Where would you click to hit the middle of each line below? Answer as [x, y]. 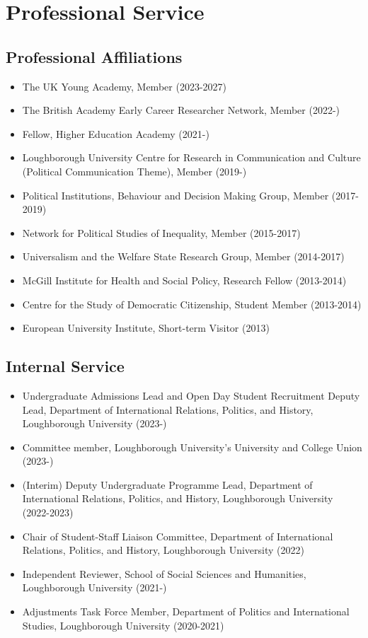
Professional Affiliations [94, 56]
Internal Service [65, 366]
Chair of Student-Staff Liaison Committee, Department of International [178, 536]
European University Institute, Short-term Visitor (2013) [146, 328]
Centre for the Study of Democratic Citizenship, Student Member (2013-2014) [192, 304]
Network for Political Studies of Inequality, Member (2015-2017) [161, 232]
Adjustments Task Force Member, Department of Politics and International [186, 611]
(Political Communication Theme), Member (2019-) [134, 171]
